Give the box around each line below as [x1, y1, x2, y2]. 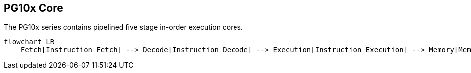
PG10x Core [4, 2, 63, 14]
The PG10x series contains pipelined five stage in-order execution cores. [4, 23, 243, 32]
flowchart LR [4, 38, 55, 46]
